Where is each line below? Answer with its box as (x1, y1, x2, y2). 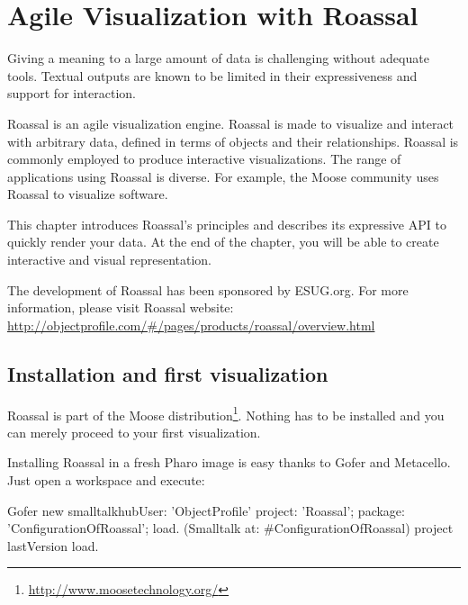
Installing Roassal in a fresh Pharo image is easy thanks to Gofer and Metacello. (7, 453, 451, 472)
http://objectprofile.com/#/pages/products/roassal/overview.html (7, 315, 375, 334)
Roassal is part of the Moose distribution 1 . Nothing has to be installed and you (7, 402, 445, 424)
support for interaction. (7, 84, 136, 103)
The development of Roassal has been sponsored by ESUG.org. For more (7, 280, 409, 299)
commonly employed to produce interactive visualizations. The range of (7, 149, 401, 168)
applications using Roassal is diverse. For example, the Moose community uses (7, 167, 439, 185)
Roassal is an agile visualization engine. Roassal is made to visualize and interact (7, 113, 454, 132)
